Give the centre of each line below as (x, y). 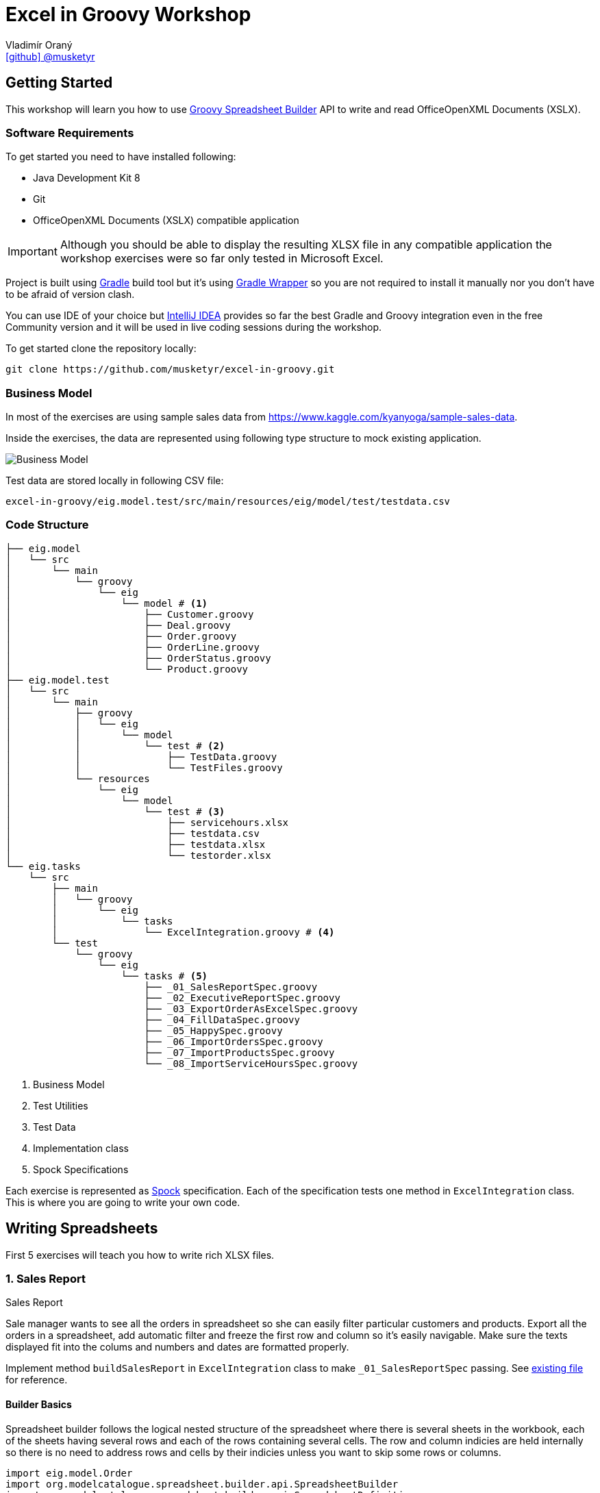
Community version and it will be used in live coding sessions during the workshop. (194, 327)
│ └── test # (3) (115, 811)
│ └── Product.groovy (127, 669)
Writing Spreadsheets (82, 1229)
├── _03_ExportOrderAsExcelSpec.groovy (251, 1008)
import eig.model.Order (69, 1473)
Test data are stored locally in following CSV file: (115, 481)
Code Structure (47, 525)
